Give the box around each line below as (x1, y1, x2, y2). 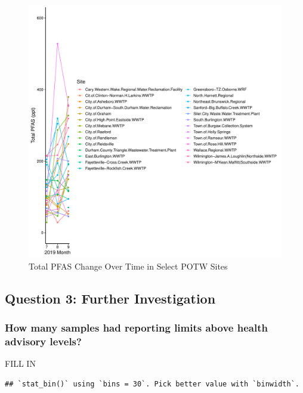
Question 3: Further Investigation (5, 289, 216, 307)
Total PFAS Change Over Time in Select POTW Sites (29, 259, 228, 272)
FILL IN (5, 357, 36, 370)
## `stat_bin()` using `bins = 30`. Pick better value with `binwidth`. (5, 379, 299, 388)
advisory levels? (5, 333, 82, 348)
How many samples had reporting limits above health (5, 320, 268, 335)
